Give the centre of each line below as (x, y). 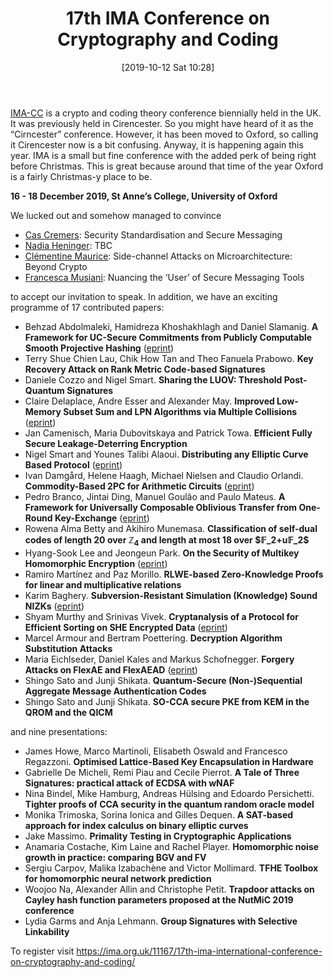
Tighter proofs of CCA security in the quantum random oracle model (169, 804)
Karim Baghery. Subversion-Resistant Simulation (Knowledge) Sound (171, 595)
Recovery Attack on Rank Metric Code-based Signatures (145, 369)
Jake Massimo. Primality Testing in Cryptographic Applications (158, 836)
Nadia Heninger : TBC (68, 245)
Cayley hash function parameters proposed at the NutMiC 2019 (159, 899)
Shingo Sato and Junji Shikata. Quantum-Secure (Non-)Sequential (163, 680)
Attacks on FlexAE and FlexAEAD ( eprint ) (111, 669)
